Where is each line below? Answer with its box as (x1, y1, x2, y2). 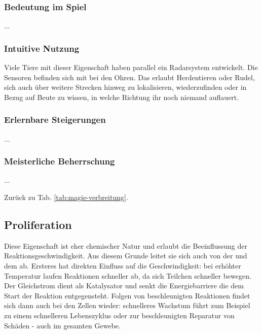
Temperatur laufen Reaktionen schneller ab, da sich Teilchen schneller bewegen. (4, 270, 251, 281)
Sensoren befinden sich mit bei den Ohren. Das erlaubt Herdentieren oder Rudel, (4, 72, 255, 82)
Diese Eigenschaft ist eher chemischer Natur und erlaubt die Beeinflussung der (4, 240, 247, 251)
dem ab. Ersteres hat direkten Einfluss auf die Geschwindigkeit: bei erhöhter (4, 260, 241, 271)
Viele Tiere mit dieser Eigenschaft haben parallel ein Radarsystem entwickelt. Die (4, 62, 258, 73)
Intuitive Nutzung (4, 42, 80, 54)
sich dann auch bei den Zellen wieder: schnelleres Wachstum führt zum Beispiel (4, 300, 250, 311)
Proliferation (4, 217, 72, 232)
